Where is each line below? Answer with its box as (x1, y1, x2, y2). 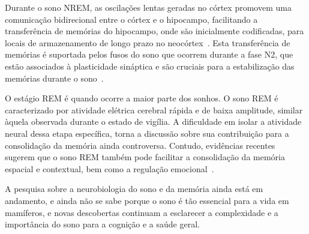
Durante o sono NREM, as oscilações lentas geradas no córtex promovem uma (5, 1, 292, 13)
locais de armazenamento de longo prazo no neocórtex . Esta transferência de (5, 36, 290, 49)
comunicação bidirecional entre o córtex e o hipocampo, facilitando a (5, 13, 258, 25)
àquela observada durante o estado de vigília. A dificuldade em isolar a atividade (5, 115, 302, 128)
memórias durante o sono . (5, 71, 104, 84)
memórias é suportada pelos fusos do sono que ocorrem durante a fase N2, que (5, 48, 293, 61)
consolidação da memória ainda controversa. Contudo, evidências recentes (5, 139, 275, 151)
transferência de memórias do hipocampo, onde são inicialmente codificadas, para (5, 25, 304, 37)
